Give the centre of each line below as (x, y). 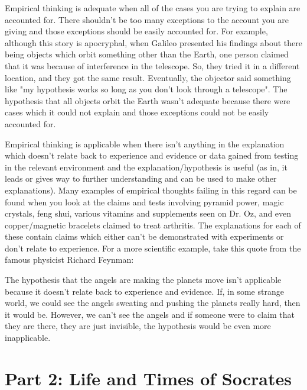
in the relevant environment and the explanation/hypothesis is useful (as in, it (146, 167)
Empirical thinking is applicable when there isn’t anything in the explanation (145, 144)
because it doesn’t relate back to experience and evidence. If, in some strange (144, 291)
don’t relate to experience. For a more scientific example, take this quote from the (153, 248)
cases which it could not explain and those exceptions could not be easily (137, 112)
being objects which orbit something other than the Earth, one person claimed (147, 54)
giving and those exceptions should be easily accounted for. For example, (136, 31)
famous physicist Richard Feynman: (69, 260)
